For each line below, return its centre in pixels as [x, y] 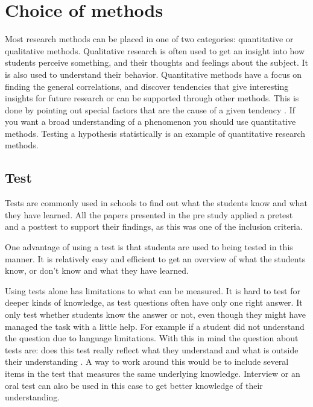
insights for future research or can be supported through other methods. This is [152, 98]
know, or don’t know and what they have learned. [97, 270]
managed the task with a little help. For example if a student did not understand [155, 326]
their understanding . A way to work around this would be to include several [147, 361]
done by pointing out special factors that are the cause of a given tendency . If [150, 109]
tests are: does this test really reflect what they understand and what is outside [152, 349]
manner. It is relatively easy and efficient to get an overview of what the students [155, 258]
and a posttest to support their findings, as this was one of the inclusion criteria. [154, 226]
